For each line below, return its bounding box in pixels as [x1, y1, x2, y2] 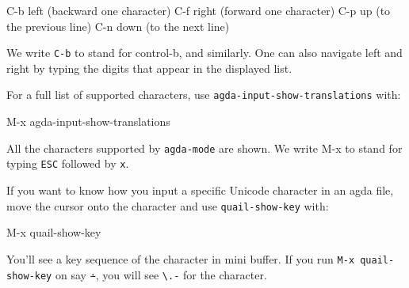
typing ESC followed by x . [6, 155, 129, 172]
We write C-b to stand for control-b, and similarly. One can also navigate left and [6, 44, 403, 61]
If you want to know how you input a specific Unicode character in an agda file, [6, 182, 394, 198]
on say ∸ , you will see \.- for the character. [55, 266, 267, 282]
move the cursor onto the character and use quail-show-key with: [6, 197, 329, 214]
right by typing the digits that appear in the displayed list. [6, 59, 292, 76]
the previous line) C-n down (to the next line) [6, 17, 230, 34]
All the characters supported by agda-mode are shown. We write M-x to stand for [6, 139, 403, 156]
